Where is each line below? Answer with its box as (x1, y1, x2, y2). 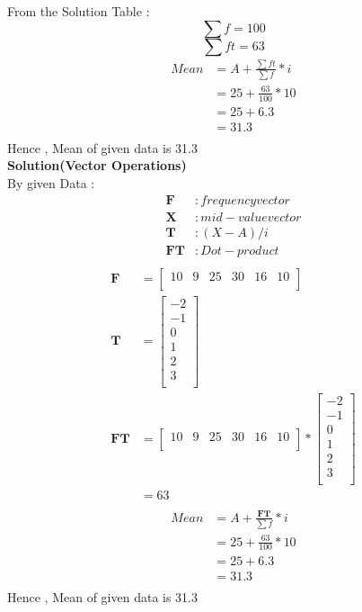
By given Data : (7, 173, 95, 192)
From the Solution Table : (7, 2, 150, 20)
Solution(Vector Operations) (7, 156, 187, 175)
